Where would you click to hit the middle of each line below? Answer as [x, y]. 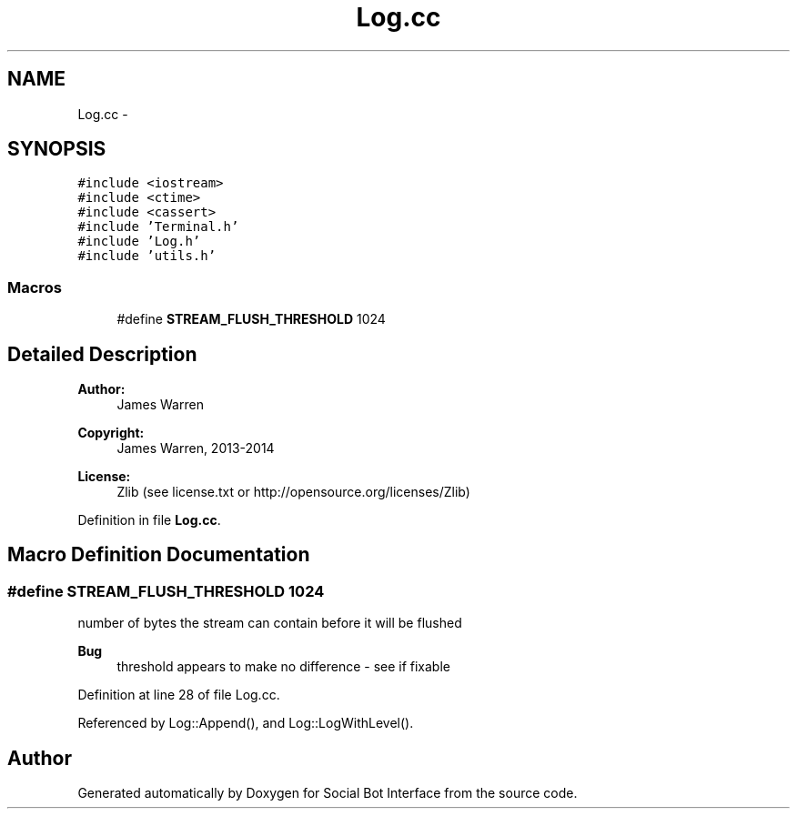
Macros [35, 287]
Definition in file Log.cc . [149, 520]
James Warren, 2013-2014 [196, 448]
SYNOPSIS [57, 149]
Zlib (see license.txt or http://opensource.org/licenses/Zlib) [293, 492]
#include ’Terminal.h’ [158, 227]
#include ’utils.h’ [147, 256]
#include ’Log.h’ [139, 242]
